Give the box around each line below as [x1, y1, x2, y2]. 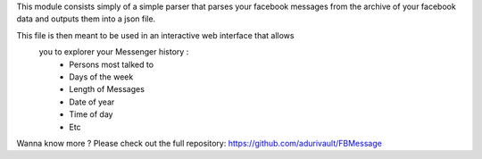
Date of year [69, 96, 115, 107]
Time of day [69, 109, 113, 120]
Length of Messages [69, 84, 145, 95]
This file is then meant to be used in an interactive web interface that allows [16, 29, 295, 40]
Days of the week [69, 71, 134, 82]
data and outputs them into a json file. [16, 13, 156, 24]
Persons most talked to [69, 59, 154, 70]
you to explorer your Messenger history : [38, 46, 189, 57]
